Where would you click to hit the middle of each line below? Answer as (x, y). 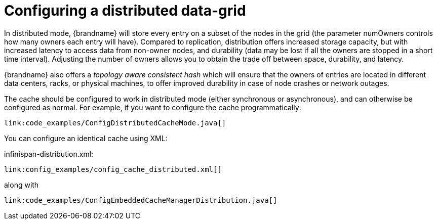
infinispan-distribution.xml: (49, 154)
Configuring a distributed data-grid (125, 11)
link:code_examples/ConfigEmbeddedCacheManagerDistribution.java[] (141, 200)
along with (22, 185)
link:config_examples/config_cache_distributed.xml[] (113, 169)
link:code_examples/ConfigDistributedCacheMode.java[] (115, 123)
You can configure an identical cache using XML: (86, 138)
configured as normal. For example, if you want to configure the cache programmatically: (153, 107)
